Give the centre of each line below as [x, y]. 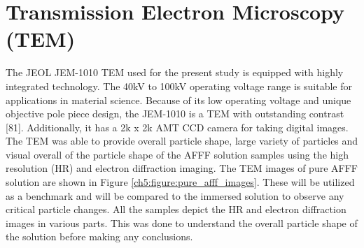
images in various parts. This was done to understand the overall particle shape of [182, 223]
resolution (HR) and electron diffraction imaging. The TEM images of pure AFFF [182, 168]
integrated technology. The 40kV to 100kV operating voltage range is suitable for [179, 86]
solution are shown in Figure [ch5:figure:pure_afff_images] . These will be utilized [180, 182]
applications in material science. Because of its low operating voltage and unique [178, 100]
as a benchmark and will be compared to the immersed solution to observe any [175, 195]
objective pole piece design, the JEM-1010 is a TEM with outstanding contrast [175, 114]
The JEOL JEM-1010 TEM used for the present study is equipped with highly [175, 72]
